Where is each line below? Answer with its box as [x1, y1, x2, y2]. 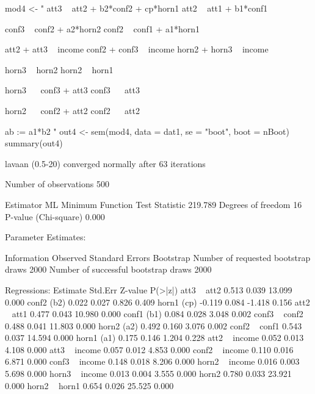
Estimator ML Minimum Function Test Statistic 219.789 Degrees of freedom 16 [5, 198, 302, 210]
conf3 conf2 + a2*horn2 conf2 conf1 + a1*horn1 [5, 22, 200, 35]
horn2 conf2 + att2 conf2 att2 [5, 104, 140, 116]
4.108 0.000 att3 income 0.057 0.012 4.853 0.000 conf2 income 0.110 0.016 [5, 343, 294, 356]
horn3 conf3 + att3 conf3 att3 [5, 84, 140, 96]
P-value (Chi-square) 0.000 [5, 210, 105, 223]
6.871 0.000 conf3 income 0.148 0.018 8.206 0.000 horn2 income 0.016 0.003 [5, 355, 300, 368]
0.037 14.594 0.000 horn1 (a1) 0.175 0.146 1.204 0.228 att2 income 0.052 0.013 [5, 331, 304, 344]
